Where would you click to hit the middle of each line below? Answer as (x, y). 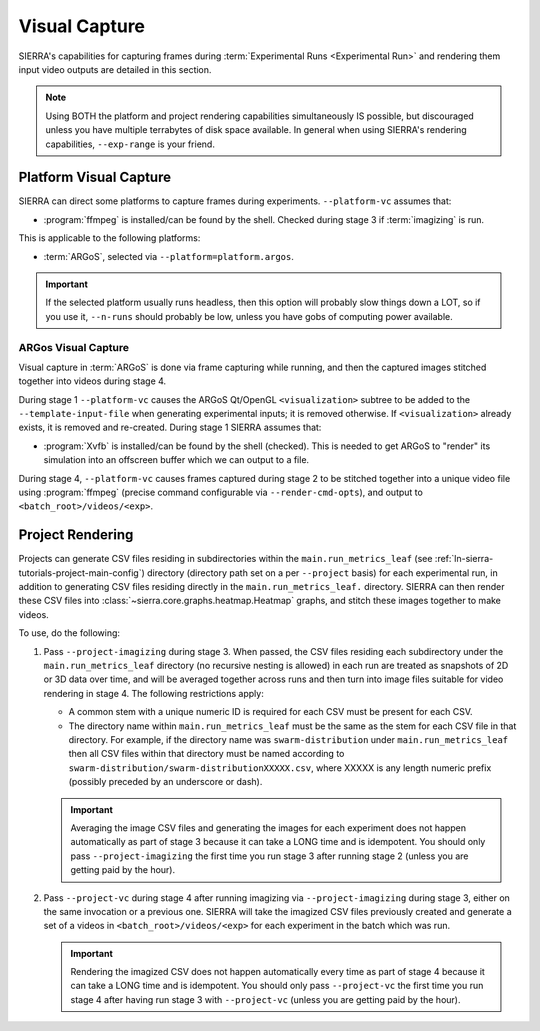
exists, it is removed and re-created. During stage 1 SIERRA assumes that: (170, 427)
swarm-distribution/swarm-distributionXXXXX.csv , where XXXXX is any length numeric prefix (280, 767)
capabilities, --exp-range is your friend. (130, 144)
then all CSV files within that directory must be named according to (206, 754)
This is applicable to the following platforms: (109, 238)
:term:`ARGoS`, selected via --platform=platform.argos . (168, 256)
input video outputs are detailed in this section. (115, 69)
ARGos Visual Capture (74, 347)
